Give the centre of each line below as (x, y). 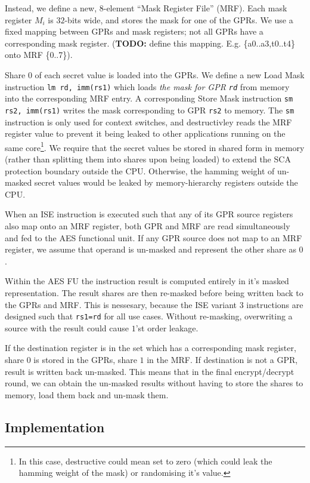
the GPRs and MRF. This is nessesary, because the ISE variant (121, 304)
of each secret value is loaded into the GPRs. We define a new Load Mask (170, 74)
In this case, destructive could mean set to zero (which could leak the (145, 461)
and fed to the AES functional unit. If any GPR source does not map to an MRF (154, 237)
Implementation (55, 427)
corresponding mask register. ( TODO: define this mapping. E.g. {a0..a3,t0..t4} (150, 43)
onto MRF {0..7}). (39, 55)
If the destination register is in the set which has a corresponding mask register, (151, 348)
